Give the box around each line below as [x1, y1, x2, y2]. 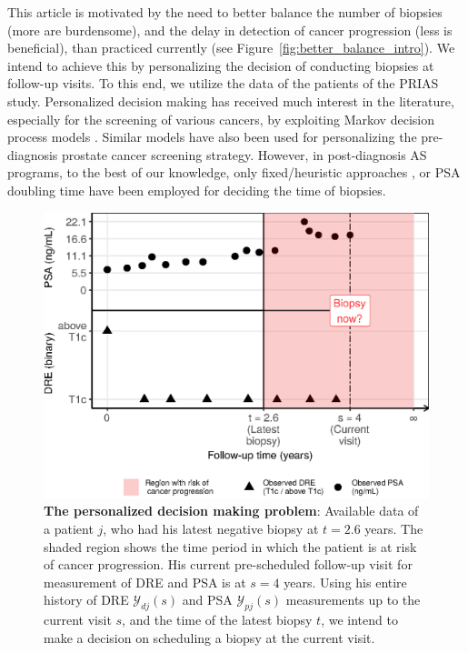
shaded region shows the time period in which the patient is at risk [44, 537, 417, 556]
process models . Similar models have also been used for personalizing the [7, 127, 417, 146]
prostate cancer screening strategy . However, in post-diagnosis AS [62, 145, 427, 164]
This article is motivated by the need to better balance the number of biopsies [7, 3, 443, 21]
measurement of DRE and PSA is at [44, 572, 246, 591]
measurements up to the [285, 590, 421, 609]
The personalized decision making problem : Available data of [44, 501, 419, 520]
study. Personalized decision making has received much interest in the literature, [7, 91, 454, 110]
